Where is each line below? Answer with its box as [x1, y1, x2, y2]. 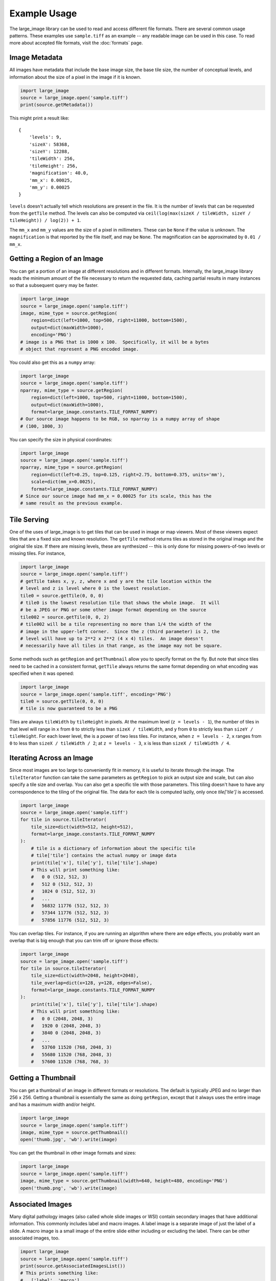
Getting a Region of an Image [9, 254, 104, 263]
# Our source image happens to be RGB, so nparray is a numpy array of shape [20, 416, 220, 422]
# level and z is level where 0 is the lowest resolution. [20, 586, 171, 591]
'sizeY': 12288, [29, 149, 70, 154]
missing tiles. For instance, [9, 550, 66, 556]
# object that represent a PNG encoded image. [20, 346, 139, 352]
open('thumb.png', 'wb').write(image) [20, 1185, 118, 1191]
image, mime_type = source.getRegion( [20, 311, 118, 316]
